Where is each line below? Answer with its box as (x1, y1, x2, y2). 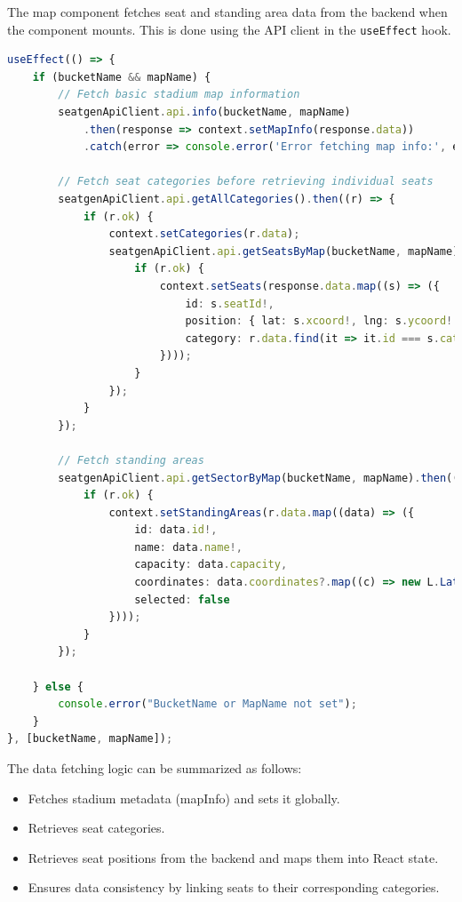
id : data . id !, (134, 523, 218, 537)
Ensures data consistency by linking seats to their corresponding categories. (28, 878, 440, 897)
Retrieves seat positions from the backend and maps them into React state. (28, 848, 439, 866)
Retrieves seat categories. (28, 818, 165, 837)
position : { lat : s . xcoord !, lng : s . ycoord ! (185, 315, 453, 328)
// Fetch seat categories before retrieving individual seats (58, 175, 434, 188)
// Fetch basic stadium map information (58, 88, 300, 101)
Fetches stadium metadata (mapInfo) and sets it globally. (28, 788, 340, 807)
